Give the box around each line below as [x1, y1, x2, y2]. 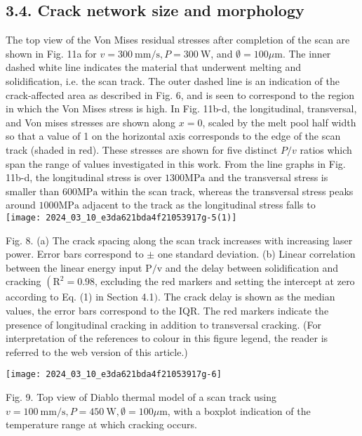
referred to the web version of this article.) [6, 344, 188, 359]
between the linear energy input [6, 260, 142, 275]
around [6, 197, 36, 212]
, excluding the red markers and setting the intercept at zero [95, 274, 355, 289]
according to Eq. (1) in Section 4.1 [6, 289, 154, 304]
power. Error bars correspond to [6, 246, 144, 261]
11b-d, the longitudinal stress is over [6, 170, 162, 185]
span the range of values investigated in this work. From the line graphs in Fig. [6, 156, 346, 171]
